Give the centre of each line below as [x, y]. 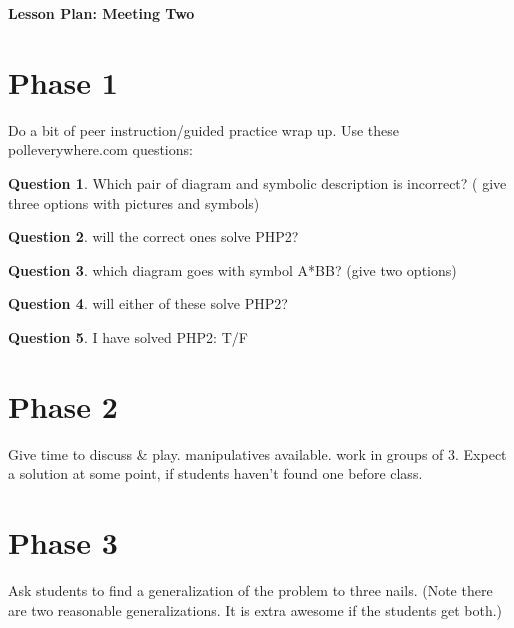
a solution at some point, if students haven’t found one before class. [215, 473]
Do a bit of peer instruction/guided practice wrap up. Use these [204, 129]
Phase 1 [63, 81]
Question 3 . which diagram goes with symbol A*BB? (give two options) [232, 269]
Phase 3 [63, 541]
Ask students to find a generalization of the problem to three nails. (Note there [250, 589]
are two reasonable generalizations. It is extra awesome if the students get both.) [255, 609]
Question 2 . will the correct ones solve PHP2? [153, 236]
